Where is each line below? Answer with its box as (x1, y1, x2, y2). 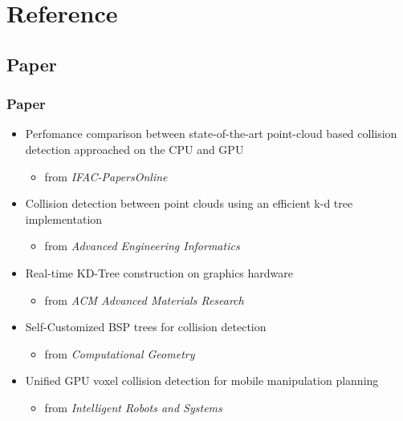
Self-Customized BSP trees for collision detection (25, 318, 267, 335)
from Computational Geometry (44, 345, 195, 362)
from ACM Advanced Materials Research (44, 291, 244, 308)
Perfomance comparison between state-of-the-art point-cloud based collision (25, 125, 397, 142)
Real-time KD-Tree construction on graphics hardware (25, 264, 294, 281)
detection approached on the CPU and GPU (25, 140, 244, 157)
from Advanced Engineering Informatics (44, 237, 240, 254)
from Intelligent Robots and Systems (44, 399, 222, 415)
